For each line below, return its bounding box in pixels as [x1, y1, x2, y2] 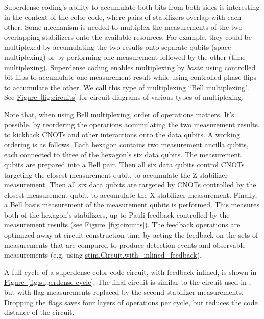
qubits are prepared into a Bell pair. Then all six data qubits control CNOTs [4, 159, 245, 169]
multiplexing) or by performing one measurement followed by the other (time [4, 51, 246, 62]
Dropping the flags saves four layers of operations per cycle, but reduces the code [4, 296, 258, 307]
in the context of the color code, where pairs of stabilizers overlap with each [4, 11, 242, 22]
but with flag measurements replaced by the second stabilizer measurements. [4, 287, 244, 297]
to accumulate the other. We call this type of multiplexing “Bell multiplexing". [4, 81, 250, 92]
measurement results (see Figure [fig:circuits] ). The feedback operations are [4, 219, 241, 230]
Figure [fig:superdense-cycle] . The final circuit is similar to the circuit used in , [4, 277, 251, 287]
